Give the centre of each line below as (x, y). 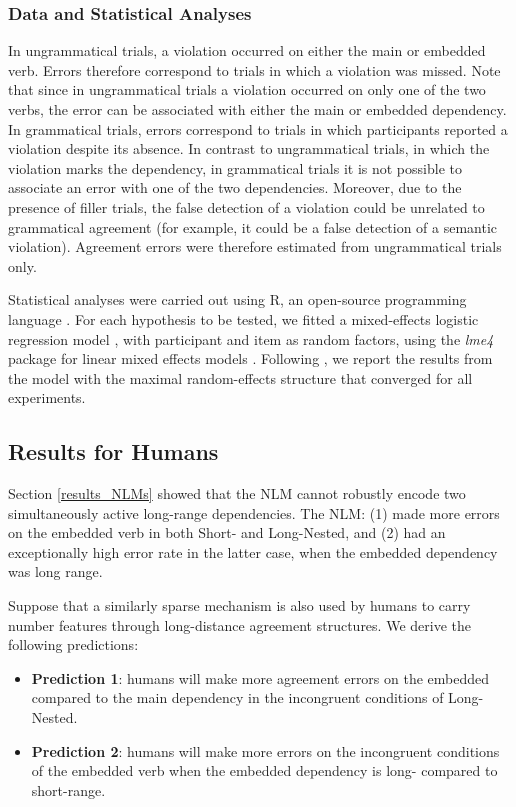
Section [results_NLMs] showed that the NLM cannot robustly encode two (237, 493)
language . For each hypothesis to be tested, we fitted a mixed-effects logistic (243, 318)
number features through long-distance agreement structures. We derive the (239, 624)
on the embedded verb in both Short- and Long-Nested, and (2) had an (227, 532)
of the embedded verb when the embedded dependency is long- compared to (264, 770)
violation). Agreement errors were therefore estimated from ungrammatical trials (255, 246)
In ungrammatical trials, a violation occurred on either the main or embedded (247, 50)
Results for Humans (113, 451)
